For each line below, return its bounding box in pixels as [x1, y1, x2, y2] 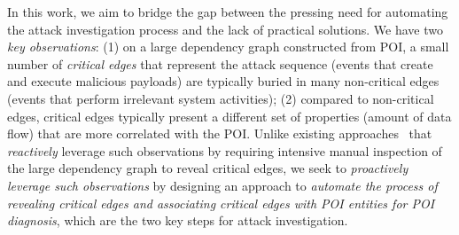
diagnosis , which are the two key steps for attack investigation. [7, 211, 348, 230]
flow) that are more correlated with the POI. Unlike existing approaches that [7, 124, 432, 143]
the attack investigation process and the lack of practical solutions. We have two [7, 20, 443, 38]
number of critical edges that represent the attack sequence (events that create [7, 54, 433, 73]
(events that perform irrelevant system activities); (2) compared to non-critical [7, 89, 434, 107]
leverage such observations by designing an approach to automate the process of [7, 176, 438, 194]
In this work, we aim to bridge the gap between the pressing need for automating [7, 3, 448, 20]
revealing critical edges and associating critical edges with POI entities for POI [7, 193, 435, 212]
